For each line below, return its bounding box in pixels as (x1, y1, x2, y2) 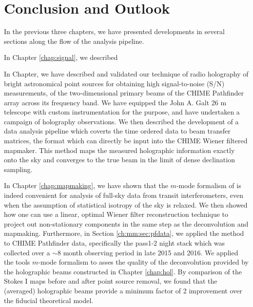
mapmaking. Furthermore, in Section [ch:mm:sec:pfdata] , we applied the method (4, 228, 244, 238)
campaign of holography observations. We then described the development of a (4, 116, 239, 126)
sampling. (4, 164, 33, 174)
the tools (4, 257, 30, 267)
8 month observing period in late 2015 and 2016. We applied (58, 247, 238, 257)
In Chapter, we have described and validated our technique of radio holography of (4, 68, 249, 78)
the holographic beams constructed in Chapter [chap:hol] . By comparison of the (4, 266, 242, 276)
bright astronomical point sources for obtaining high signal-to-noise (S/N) (4, 78, 225, 88)
